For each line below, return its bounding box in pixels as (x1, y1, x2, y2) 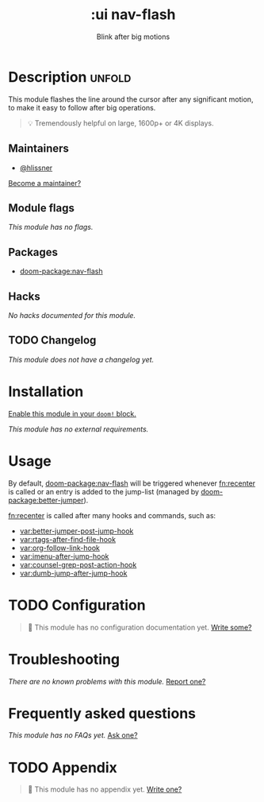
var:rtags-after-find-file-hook (19, 534, 117, 544)
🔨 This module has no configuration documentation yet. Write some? (27, 622, 252, 632)
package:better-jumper (8, 495, 84, 505)
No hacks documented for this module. (8, 310, 136, 320)
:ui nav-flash (90, 6, 176, 24)
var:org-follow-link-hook (19, 543, 101, 552)
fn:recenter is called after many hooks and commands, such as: (8, 510, 216, 520)
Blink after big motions (96, 32, 170, 41)
